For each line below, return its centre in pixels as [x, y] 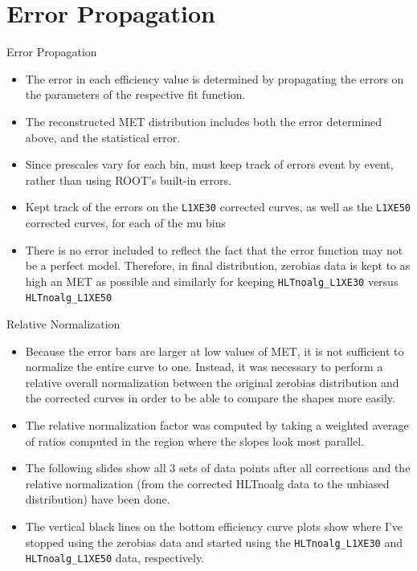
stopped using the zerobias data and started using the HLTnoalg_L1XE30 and [214, 542]
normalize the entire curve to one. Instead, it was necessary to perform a [204, 367]
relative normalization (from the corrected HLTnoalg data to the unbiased [207, 483]
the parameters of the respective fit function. [135, 94]
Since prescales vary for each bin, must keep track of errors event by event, [209, 164]
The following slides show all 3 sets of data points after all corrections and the [218, 468]
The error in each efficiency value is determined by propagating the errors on [215, 78]
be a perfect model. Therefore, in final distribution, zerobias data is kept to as [218, 265]
